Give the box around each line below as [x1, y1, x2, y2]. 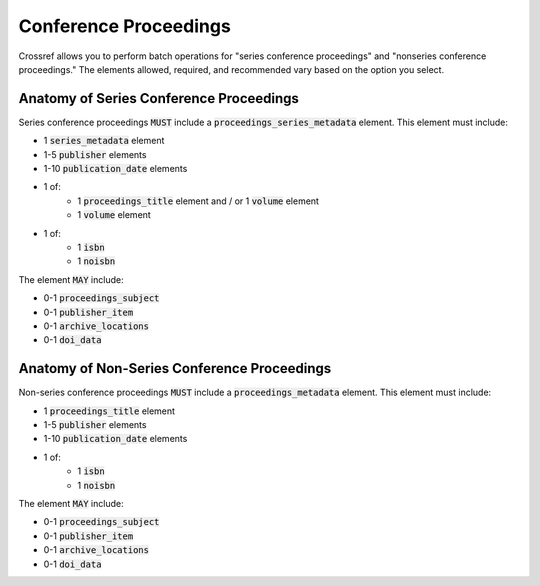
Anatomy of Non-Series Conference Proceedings [18, 360, 332, 377]
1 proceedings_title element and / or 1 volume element [77, 195, 320, 207]
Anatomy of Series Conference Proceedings [18, 90, 300, 107]
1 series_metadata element [43, 135, 165, 147]
